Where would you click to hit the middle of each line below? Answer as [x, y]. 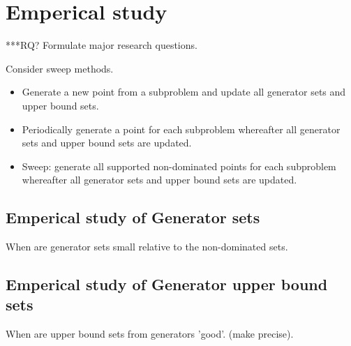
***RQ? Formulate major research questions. [102, 45]
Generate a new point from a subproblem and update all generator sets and [184, 92]
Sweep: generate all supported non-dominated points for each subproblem [179, 166]
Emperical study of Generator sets [133, 217]
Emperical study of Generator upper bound [167, 284]
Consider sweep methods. [60, 68]
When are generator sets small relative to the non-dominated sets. [147, 247]
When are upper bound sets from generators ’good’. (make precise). [150, 334]
